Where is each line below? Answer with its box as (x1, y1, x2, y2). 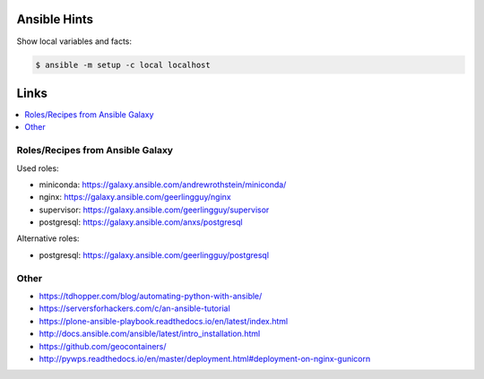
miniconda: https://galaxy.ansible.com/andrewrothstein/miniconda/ (39, 179, 287, 190)
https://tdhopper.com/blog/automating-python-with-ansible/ (39, 291, 263, 302)
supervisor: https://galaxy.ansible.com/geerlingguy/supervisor (39, 204, 270, 215)
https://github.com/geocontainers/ (39, 340, 167, 351)
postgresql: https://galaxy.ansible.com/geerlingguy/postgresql (39, 249, 269, 260)
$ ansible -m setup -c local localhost (35, 59, 211, 70)
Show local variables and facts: (16, 36, 133, 47)
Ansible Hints (16, 12, 94, 27)
